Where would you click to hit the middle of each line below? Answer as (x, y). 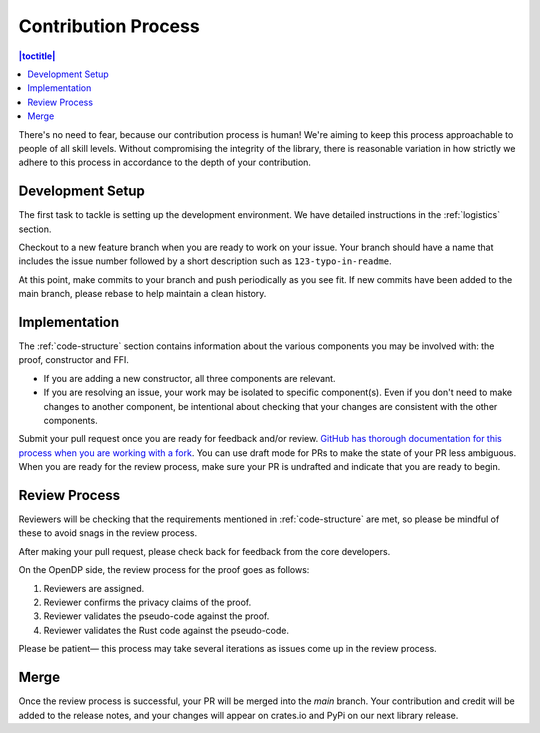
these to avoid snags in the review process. (108, 533)
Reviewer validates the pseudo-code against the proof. (156, 616)
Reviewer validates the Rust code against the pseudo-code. (166, 630)
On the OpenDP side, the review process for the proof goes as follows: (164, 570)
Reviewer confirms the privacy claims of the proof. (147, 602)
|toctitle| (37, 56)
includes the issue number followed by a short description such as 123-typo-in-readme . (205, 261)
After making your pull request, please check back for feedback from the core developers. (204, 551)
